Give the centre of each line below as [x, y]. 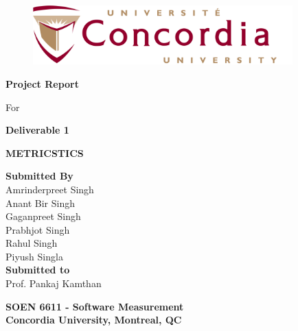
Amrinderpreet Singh [50, 189]
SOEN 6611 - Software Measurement [95, 306]
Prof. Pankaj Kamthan [54, 283]
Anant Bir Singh [40, 203]
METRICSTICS [45, 152]
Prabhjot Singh [38, 229]
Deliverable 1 [37, 130]
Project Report [43, 83]
